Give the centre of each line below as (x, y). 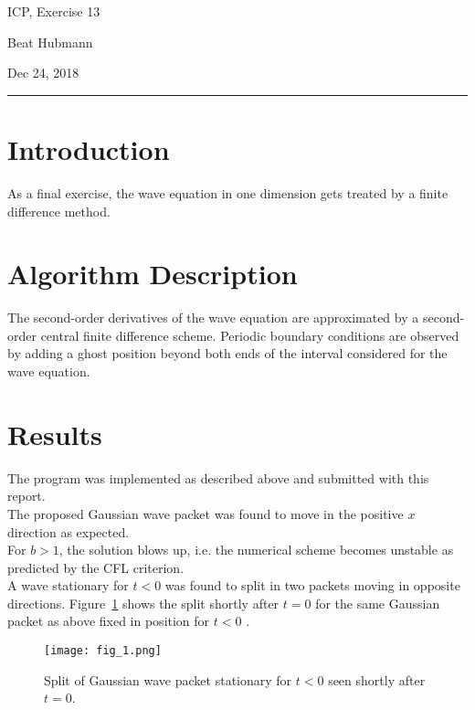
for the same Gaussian (378, 603)
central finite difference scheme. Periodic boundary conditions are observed (250, 335)
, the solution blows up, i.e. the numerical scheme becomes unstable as (256, 550)
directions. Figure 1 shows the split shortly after (143, 603)
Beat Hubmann (50, 42)
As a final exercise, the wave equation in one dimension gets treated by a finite (228, 192)
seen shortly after (377, 679)
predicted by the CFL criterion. (96, 567)
